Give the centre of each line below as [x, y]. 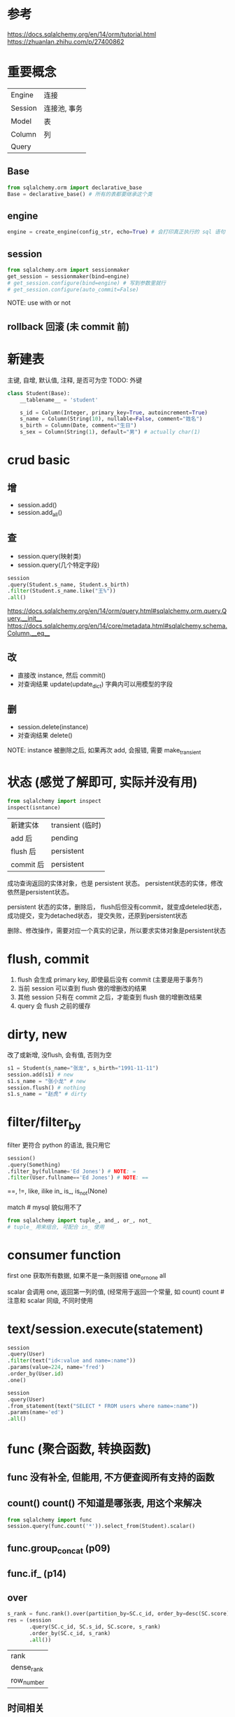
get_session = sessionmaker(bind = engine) [69, 276]
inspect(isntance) [34, 808]
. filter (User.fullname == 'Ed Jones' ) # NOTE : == [78, 1178]
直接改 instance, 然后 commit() [62, 675]
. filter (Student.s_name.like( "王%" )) [62, 591]
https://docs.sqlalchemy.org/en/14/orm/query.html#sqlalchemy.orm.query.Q [117, 611]
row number [28, 1681]
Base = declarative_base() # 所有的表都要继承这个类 [80, 194]
